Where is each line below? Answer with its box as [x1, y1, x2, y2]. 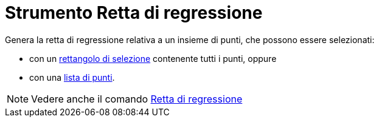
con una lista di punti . [29, 72, 115, 83]
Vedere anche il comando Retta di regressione [31, 92, 243, 105]
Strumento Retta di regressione [5, 2, 263, 23]
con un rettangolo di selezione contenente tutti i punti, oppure [29, 53, 277, 64]
